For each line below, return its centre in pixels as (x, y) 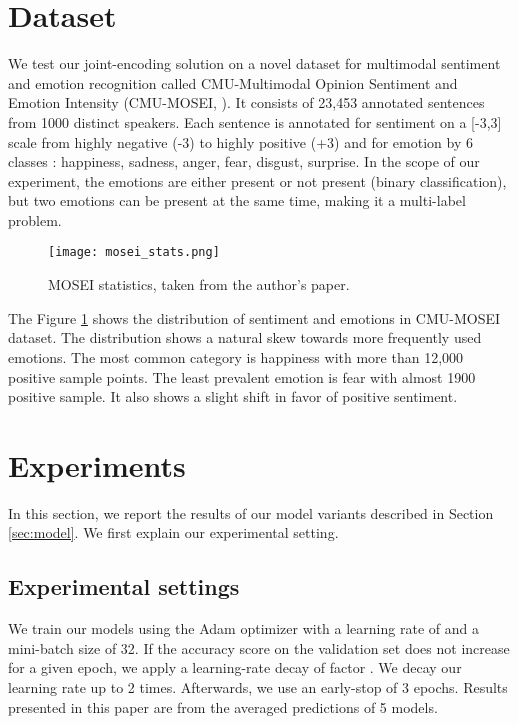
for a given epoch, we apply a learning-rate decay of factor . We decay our (235, 667)
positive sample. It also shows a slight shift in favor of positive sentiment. (233, 396)
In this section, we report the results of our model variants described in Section (251, 512)
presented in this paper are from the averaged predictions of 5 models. (223, 706)
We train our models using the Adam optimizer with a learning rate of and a (243, 628)
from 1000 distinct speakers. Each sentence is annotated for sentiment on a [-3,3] (255, 121)
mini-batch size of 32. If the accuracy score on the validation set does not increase (259, 647)
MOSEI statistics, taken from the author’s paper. (199, 284)
